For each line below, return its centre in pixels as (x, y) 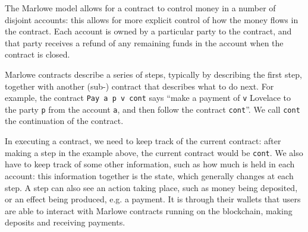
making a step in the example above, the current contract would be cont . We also (154, 152)
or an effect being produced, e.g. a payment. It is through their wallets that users (153, 199)
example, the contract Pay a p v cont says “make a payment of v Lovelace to (148, 98)
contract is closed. (37, 54)
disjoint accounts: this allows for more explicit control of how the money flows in (152, 19)
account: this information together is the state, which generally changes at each (149, 175)
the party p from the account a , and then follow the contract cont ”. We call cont (153, 109)
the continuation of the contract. (64, 121)
